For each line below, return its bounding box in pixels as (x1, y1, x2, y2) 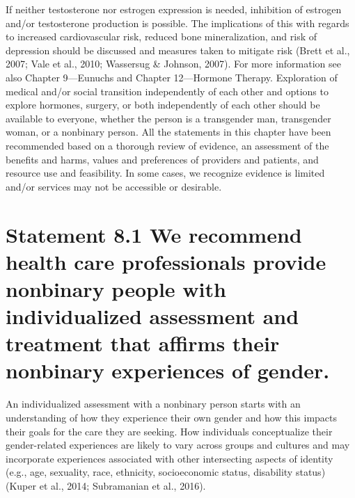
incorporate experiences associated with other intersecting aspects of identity (6, 451, 333, 465)
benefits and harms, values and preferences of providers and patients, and (6, 152, 319, 166)
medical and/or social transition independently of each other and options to (6, 83, 329, 98)
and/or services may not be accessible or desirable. (6, 179, 222, 193)
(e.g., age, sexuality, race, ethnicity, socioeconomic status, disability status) (6, 465, 326, 479)
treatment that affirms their (6, 329, 280, 358)
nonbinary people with (6, 274, 226, 303)
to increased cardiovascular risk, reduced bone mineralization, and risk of (6, 29, 317, 44)
